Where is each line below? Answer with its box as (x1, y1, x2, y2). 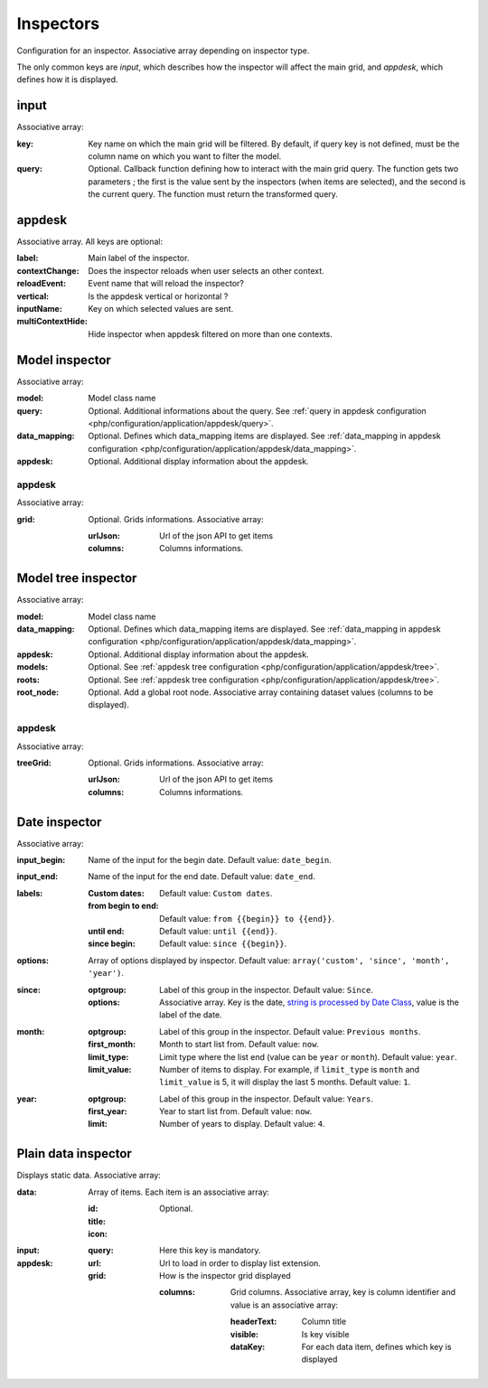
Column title (301, 1316, 347, 1327)
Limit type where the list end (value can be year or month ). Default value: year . (159, 1051, 458, 1062)
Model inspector (16, 352, 112, 368)
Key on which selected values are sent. (88, 304, 234, 314)
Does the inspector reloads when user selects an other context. (88, 265, 324, 276)
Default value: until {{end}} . (159, 925, 277, 936)
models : (16, 661, 49, 672)
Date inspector (16, 814, 102, 830)
